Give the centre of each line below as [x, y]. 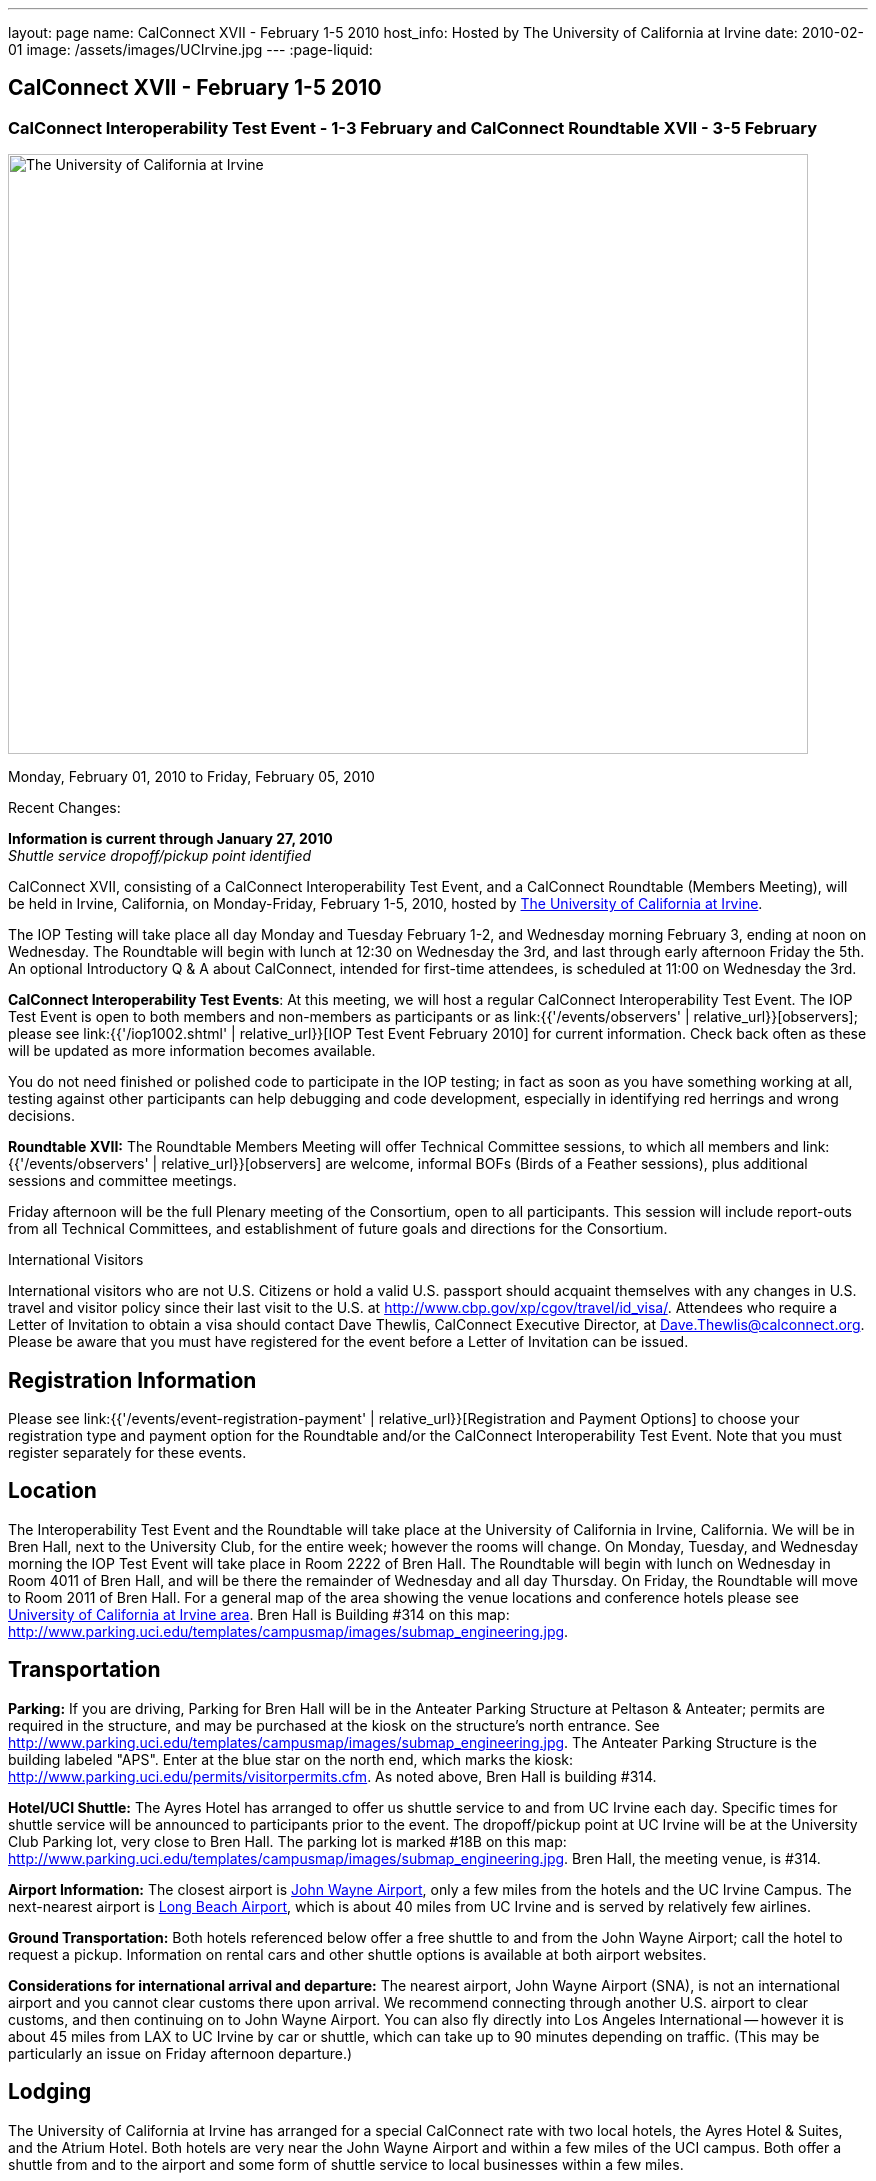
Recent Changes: [64, 808]
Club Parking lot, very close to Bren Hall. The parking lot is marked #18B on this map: [287, 1841]
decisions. [41, 1116]
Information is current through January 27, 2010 [170, 839]
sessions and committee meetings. [122, 1181]
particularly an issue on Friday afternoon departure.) [180, 2053]
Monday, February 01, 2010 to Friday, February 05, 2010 [191, 777]
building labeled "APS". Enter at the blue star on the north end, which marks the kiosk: [291, 1759]
